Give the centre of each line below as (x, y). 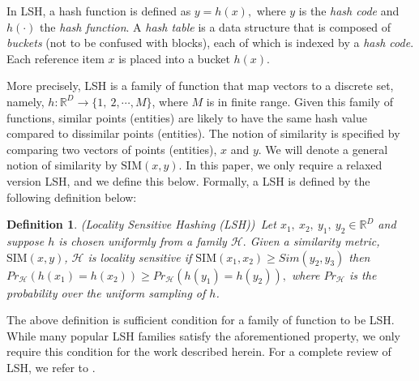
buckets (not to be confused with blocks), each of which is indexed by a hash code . (210, 43)
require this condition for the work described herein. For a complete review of (199, 351)
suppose (26, 240)
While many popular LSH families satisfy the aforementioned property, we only (203, 335)
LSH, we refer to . (51, 367)
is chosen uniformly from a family (143, 240)
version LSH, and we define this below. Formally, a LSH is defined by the (188, 180)
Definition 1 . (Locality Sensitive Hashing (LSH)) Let (141, 224)
